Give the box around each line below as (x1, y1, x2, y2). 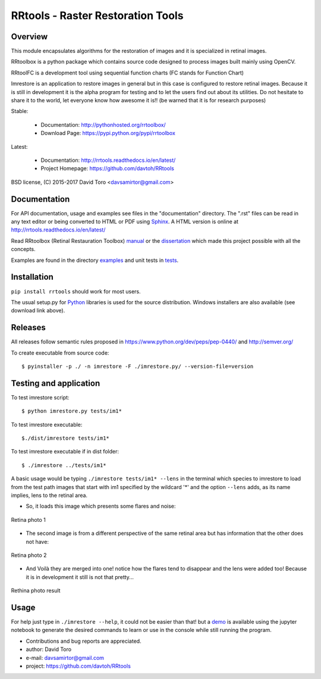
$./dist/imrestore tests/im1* (21, 435, 110, 442)
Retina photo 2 (11, 551, 47, 559)
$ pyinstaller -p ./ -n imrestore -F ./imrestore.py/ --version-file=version (21, 363, 254, 370)
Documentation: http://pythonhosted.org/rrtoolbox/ (40, 121, 166, 128)
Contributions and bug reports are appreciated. (26, 637, 142, 644)
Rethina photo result (11, 587, 61, 594)
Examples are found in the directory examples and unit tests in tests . (11, 256, 179, 264)
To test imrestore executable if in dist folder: (11, 448, 119, 455)
